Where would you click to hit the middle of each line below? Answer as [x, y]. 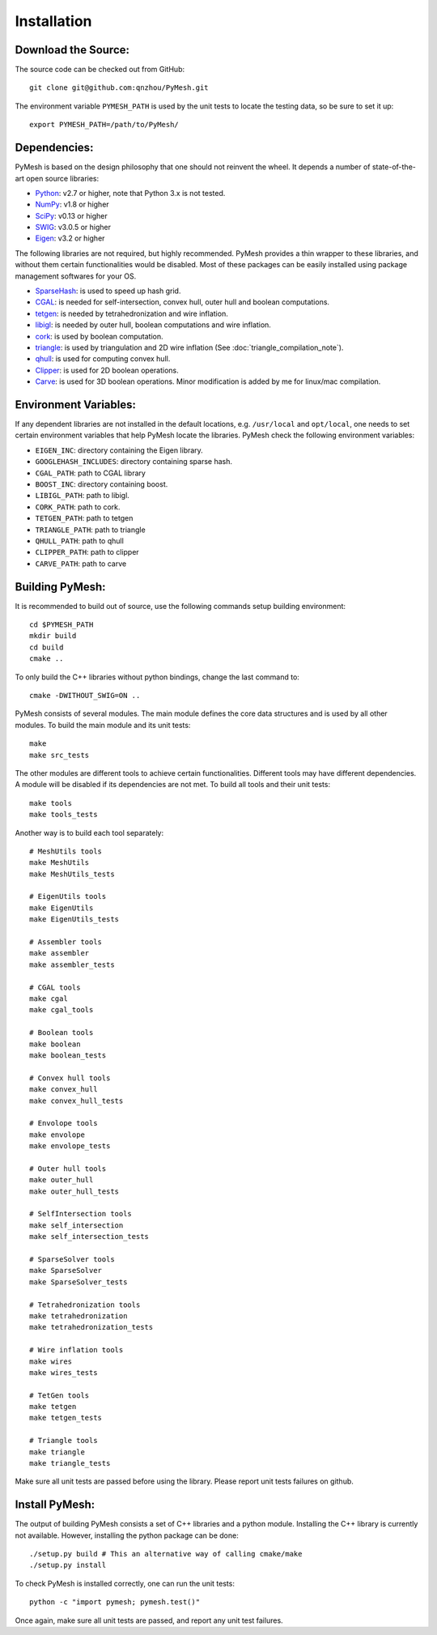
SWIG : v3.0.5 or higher [73, 228]
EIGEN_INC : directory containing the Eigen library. [119, 450]
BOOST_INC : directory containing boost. [102, 484]
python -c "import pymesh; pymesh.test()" [115, 1602]
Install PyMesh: [55, 1505]
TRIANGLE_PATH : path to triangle [90, 530]
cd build [47, 647]
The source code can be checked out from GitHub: [100, 70]
